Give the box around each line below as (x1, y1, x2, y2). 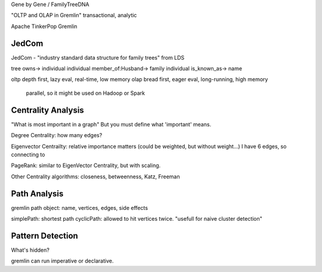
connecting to (11, 151, 45, 158)
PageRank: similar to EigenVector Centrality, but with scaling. (11, 162, 161, 169)
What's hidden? (11, 246, 50, 254)
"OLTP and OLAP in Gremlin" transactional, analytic (11, 12, 137, 19)
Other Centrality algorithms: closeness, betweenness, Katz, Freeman (11, 173, 180, 180)
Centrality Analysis (11, 105, 85, 115)
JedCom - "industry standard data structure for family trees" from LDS (11, 54, 185, 61)
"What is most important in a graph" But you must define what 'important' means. (11, 120, 212, 128)
